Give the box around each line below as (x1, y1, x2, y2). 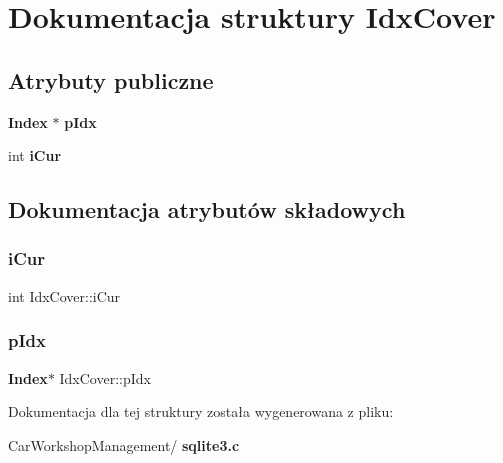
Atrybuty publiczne (8, 64, 214, 95)
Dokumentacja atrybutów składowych (8, 194, 406, 225)
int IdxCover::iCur (8, 285, 121, 306)
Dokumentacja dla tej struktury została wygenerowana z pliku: (8, 401, 394, 422)
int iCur (8, 145, 62, 166)
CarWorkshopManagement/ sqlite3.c (8, 434, 240, 455)
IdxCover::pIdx (59, 367, 151, 388)
